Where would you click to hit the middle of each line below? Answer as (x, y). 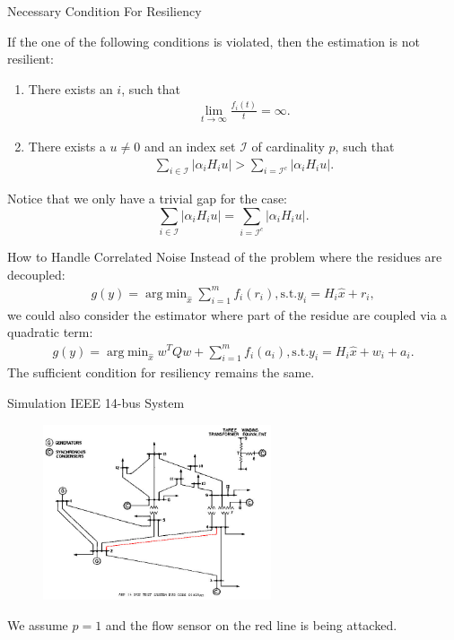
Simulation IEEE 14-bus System (96, 402)
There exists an (70, 88)
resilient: (31, 59)
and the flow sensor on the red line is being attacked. (251, 625)
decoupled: (36, 274)
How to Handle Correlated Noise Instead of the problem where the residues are (225, 257)
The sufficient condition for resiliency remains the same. (161, 372)
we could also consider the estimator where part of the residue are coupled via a (227, 314)
